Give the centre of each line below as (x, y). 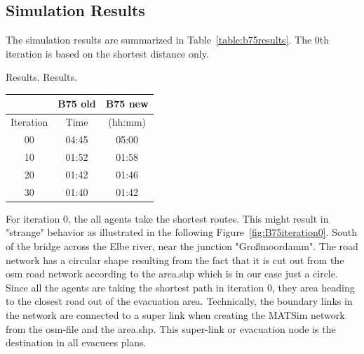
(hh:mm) (127, 122)
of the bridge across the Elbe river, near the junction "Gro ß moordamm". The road (182, 245)
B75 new (127, 104)
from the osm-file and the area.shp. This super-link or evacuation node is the (171, 328)
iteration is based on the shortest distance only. (107, 53)
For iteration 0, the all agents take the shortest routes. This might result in (167, 218)
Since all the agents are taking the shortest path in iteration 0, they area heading (180, 287)
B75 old (77, 104)
